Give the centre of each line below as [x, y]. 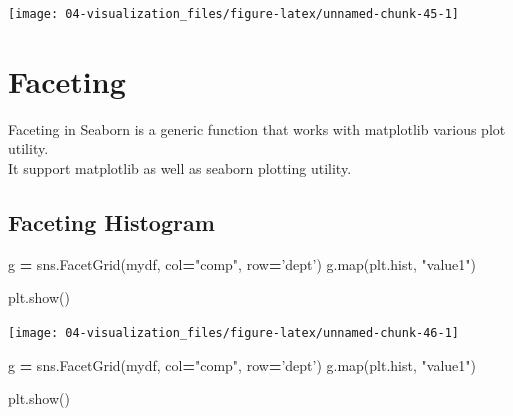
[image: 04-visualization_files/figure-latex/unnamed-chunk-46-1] [234, 332]
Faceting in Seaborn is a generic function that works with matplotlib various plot [257, 128]
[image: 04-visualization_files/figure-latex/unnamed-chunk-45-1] [234, 14]
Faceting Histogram [111, 221]
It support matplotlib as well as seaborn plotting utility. [180, 167]
